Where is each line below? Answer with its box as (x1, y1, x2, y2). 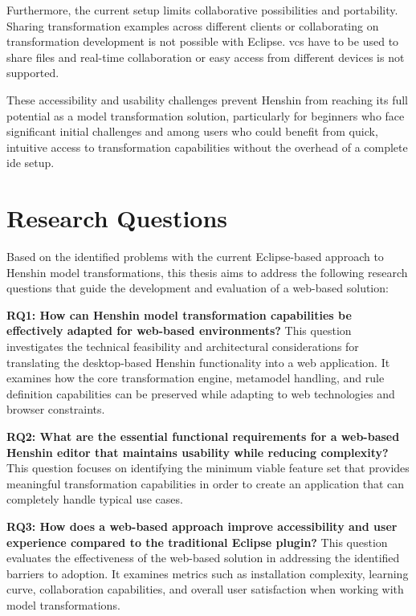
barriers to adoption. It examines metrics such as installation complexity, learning (6, 565, 409, 581)
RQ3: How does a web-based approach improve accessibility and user (6, 517, 398, 534)
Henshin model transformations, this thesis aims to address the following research (6, 263, 408, 280)
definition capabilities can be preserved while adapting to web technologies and (6, 385, 395, 402)
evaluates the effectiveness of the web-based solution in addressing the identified (6, 549, 400, 566)
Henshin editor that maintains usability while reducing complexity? (6, 443, 389, 460)
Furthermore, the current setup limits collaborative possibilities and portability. (6, 2, 398, 18)
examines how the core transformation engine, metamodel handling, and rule (6, 369, 385, 386)
